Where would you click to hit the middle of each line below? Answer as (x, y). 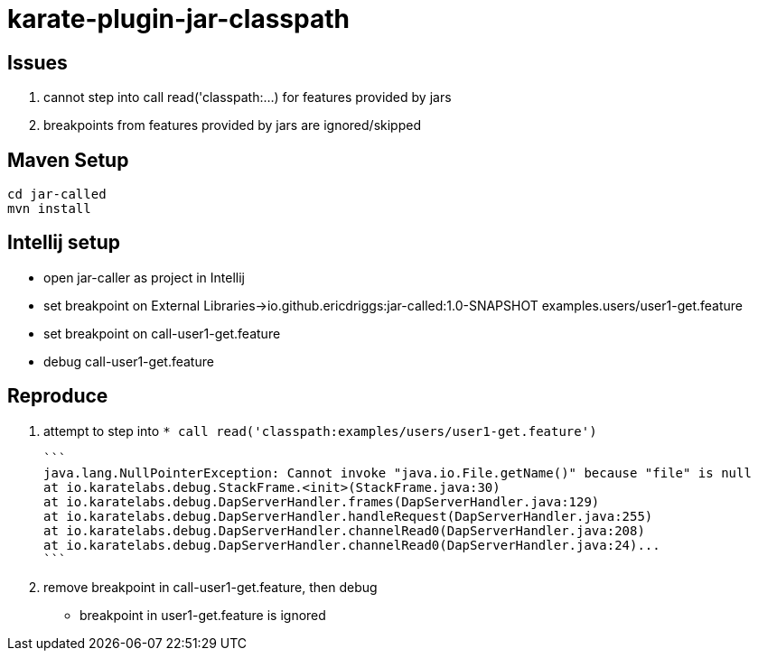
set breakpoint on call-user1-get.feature (162, 333)
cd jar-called (57, 195)
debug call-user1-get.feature (129, 361)
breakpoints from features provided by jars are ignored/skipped (232, 125)
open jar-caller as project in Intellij (144, 277)
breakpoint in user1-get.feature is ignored (203, 615)
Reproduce (58, 396)
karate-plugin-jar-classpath (178, 19)
